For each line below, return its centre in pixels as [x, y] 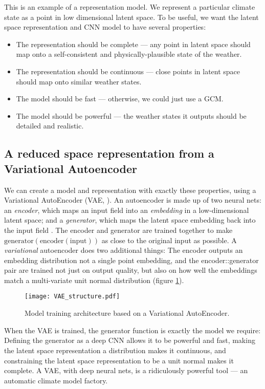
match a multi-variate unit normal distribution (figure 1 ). [94, 280]
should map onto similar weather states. [79, 81]
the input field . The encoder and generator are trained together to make [118, 230]
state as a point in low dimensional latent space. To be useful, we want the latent [131, 17]
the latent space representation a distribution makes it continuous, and [115, 350]
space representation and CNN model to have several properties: [105, 27]
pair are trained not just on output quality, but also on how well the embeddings [131, 270]
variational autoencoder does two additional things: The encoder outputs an [124, 250]
